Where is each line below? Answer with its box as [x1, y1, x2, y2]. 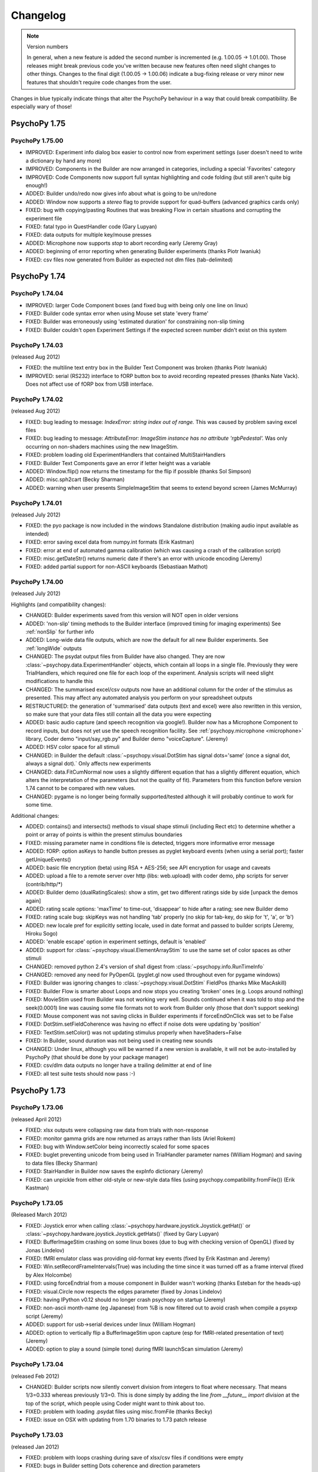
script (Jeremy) [25, 1312, 63, 1320]
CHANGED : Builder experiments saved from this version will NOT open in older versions [25, 612, 238, 619]
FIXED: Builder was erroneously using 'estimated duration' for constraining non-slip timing [25, 318, 244, 325]
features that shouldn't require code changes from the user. [26, 78, 172, 85]
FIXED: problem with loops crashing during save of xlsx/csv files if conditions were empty [25, 1454, 244, 1461]
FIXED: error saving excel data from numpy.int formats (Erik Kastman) [25, 539, 194, 546]
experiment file [25, 215, 62, 222]
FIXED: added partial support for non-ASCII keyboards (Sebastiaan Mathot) [25, 563, 208, 571]
